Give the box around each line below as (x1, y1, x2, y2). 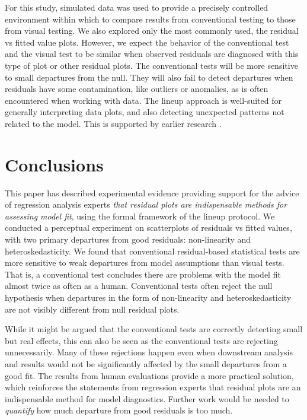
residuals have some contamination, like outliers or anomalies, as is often (5, 82, 268, 95)
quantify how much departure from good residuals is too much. (5, 404, 233, 416)
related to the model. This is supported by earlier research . (5, 117, 222, 129)
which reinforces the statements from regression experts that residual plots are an (5, 381, 301, 393)
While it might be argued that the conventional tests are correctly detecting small (5, 323, 303, 335)
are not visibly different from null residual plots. (5, 303, 180, 315)
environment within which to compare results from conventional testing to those (5, 12, 296, 25)
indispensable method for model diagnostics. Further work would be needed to (5, 392, 289, 405)
